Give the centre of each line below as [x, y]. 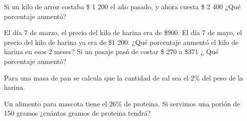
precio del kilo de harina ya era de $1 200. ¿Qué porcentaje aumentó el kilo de [121, 42]
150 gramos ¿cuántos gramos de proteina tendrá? [78, 113]
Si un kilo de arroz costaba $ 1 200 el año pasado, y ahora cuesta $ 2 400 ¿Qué [122, 6]
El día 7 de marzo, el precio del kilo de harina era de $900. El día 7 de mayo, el [123, 32]
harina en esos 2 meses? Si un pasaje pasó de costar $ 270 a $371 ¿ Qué [111, 51]
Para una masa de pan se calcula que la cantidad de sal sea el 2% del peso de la [123, 77]
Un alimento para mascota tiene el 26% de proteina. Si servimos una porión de [122, 103]
